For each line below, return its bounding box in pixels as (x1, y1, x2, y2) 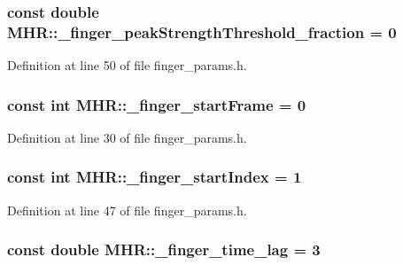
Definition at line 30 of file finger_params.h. (7, 128, 247, 146)
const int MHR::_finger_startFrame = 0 (7, 93, 306, 115)
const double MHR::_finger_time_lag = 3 (7, 238, 321, 261)
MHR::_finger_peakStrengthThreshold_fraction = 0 (7, 20, 397, 43)
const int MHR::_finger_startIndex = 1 (7, 166, 302, 188)
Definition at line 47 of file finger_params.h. (7, 200, 247, 219)
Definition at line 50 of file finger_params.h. (7, 56, 247, 74)
